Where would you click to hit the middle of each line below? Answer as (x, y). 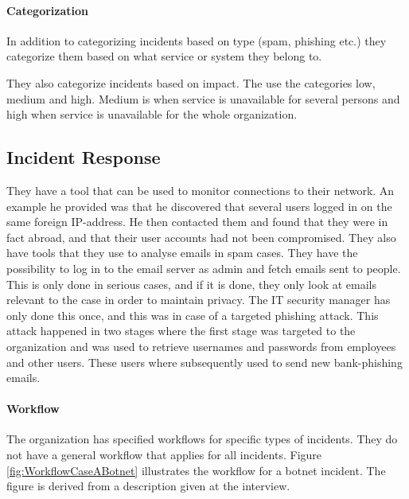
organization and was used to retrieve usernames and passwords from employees (201, 346)
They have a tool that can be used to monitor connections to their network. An (201, 190)
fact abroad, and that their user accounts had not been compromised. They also (201, 237)
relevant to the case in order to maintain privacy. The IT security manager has (199, 300)
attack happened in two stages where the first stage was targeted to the (181, 331)
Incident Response (84, 157)
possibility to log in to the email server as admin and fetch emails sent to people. (204, 268)
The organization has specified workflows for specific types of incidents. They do (202, 439)
